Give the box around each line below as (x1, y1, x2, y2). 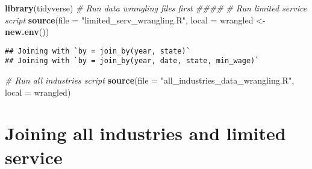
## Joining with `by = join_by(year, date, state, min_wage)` (5, 57, 260, 66)
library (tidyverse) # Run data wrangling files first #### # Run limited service (5, 2, 307, 14)
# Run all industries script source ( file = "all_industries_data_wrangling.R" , (5, 74, 295, 87)
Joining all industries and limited (5, 121, 286, 146)
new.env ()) (5, 25, 49, 38)
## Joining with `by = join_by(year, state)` (5, 46, 190, 55)
